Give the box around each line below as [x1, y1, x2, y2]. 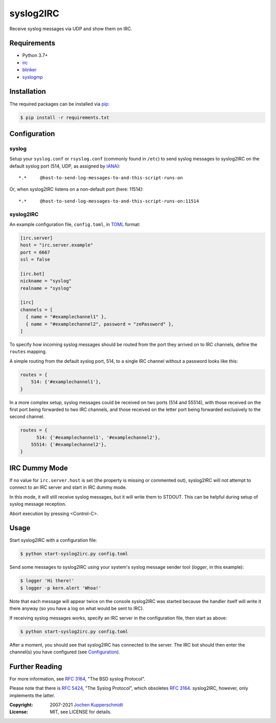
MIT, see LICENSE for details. [50, 709, 112, 715]
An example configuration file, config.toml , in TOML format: [9, 221, 141, 228]
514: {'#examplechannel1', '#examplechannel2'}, [36, 435, 160, 440]
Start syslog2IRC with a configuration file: [9, 537, 97, 543]
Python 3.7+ [22, 52, 48, 58]
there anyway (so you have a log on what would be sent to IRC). [9, 605, 144, 612]
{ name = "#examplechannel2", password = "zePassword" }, [26, 321, 174, 327]
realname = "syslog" [20, 285, 72, 291]
